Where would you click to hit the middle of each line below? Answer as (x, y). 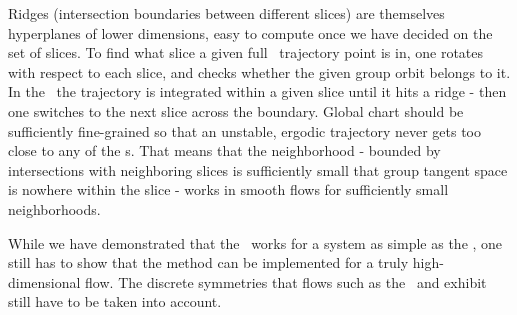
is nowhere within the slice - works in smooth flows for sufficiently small (228, 189)
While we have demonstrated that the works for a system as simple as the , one (255, 242)
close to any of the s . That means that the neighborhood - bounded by (224, 150)
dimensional (44, 281)
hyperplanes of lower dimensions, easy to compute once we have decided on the (250, 32)
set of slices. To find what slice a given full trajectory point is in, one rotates (246, 52)
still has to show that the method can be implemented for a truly (208, 262)
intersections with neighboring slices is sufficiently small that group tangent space (258, 169)
